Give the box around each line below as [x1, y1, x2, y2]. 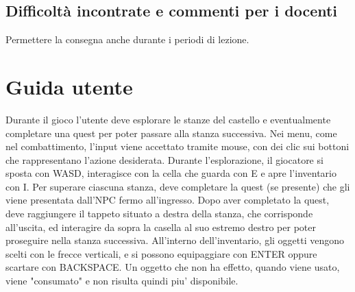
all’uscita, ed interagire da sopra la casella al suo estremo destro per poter [5, 219, 316, 234]
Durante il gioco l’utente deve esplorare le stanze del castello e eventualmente [5, 112, 331, 126]
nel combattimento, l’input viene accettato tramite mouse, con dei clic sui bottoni [5, 139, 350, 154]
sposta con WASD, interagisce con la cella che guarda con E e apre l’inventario [5, 166, 336, 180]
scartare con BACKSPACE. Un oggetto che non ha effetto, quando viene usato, [5, 260, 340, 274]
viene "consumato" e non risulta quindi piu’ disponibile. [5, 273, 238, 288]
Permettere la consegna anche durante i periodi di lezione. [5, 32, 249, 47]
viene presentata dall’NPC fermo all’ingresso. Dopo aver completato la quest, [5, 193, 330, 207]
